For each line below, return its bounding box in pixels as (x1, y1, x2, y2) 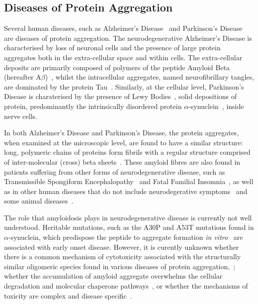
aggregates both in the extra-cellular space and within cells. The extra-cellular (4, 52, 243, 62)
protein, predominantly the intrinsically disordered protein (4, 101, 182, 111)
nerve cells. (4, 110, 37, 121)
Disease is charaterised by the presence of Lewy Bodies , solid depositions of (4, 91, 237, 101)
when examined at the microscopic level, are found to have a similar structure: (4, 137, 243, 147)
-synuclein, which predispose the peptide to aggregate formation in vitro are (8, 232, 243, 242)
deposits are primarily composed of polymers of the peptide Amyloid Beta (4, 62, 230, 72)
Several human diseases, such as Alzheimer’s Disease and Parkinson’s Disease (4, 23, 243, 33)
